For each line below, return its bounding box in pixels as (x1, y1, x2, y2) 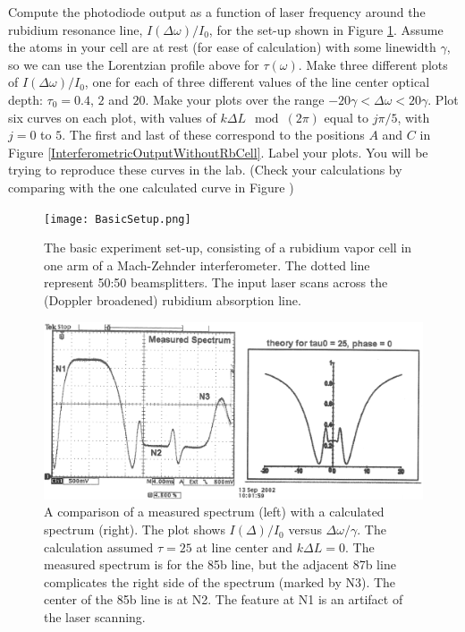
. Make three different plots (298, 55, 448, 73)
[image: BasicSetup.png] (44, 212, 191, 226)
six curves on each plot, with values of (8, 107, 216, 126)
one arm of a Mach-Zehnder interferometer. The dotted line (44, 255, 370, 274)
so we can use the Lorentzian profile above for (8, 55, 259, 73)
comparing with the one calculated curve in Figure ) (8, 177, 294, 196)
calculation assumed (44, 537, 154, 556)
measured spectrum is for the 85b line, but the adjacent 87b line (44, 555, 396, 574)
